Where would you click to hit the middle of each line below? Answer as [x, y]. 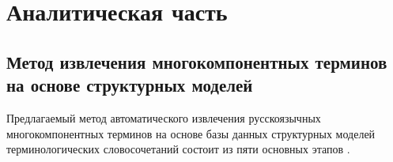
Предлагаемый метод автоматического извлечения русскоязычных [164, 117]
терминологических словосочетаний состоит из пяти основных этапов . [178, 149]
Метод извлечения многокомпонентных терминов [197, 61]
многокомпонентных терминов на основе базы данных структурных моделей [191, 133]
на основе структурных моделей [130, 85]
